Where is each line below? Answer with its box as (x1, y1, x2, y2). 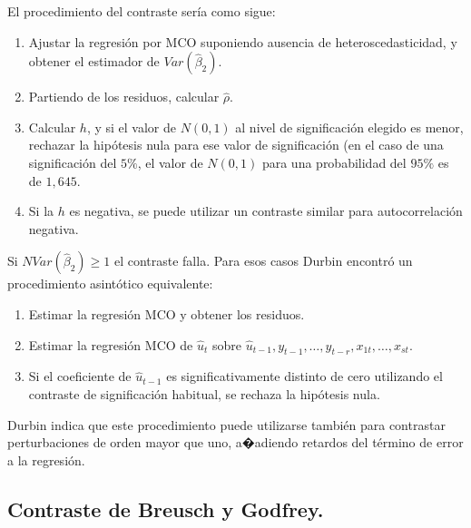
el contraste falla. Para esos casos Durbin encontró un (113, 251, 413, 270)
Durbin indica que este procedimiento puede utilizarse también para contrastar (7, 415, 446, 434)
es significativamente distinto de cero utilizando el (166, 367, 443, 386)
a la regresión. (7, 450, 85, 469)
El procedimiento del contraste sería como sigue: (7, 2, 276, 20)
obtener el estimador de (28, 52, 160, 71)
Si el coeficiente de (28, 367, 132, 386)
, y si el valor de (86, 117, 177, 136)
